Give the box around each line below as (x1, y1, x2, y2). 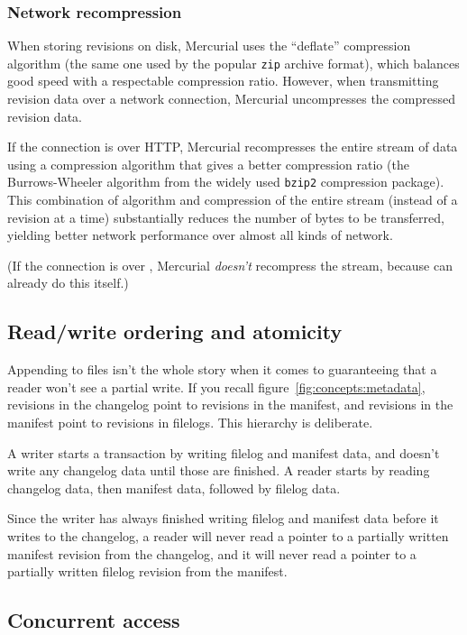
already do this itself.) (7, 273, 129, 292)
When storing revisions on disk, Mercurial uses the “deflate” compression (7, 36, 411, 55)
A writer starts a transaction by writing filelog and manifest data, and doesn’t (7, 443, 440, 462)
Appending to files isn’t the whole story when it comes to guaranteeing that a (7, 360, 437, 379)
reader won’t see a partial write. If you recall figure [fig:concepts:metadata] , (7, 377, 426, 396)
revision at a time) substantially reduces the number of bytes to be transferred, (7, 207, 444, 226)
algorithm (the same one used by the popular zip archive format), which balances (7, 53, 460, 72)
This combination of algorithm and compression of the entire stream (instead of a (7, 190, 458, 209)
